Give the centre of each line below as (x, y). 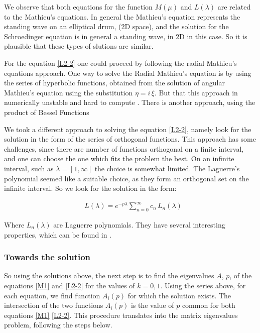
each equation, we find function (52, 295)
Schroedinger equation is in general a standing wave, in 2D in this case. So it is (126, 36)
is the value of (152, 305)
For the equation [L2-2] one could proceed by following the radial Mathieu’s (120, 63)
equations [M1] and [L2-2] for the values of (70, 286)
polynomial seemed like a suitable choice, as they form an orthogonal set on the (126, 178)
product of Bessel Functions (47, 112)
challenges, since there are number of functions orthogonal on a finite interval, (124, 148)
